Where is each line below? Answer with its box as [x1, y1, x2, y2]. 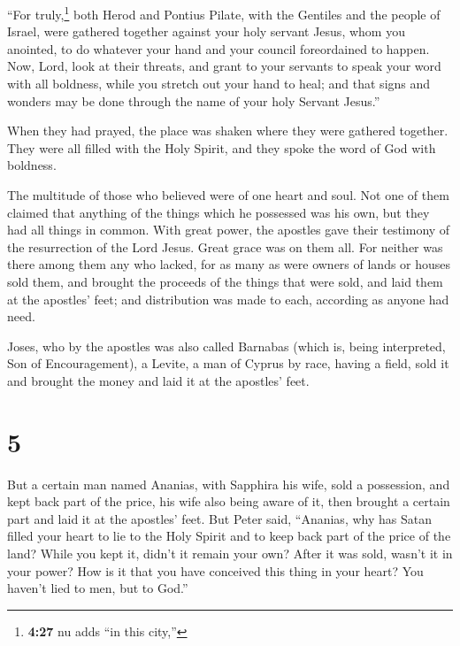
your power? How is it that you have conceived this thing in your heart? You [7, 561, 424, 580]
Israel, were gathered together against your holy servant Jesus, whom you [7, 22, 405, 41]
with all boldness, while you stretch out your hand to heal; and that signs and [7, 74, 431, 93]
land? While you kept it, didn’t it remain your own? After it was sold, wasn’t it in [7, 544, 453, 563]
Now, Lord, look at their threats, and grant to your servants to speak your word [7, 57, 441, 75]
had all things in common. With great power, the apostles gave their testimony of [7, 220, 450, 239]
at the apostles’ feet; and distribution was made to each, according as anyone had [7, 289, 449, 308]
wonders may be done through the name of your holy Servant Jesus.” [7, 91, 380, 110]
